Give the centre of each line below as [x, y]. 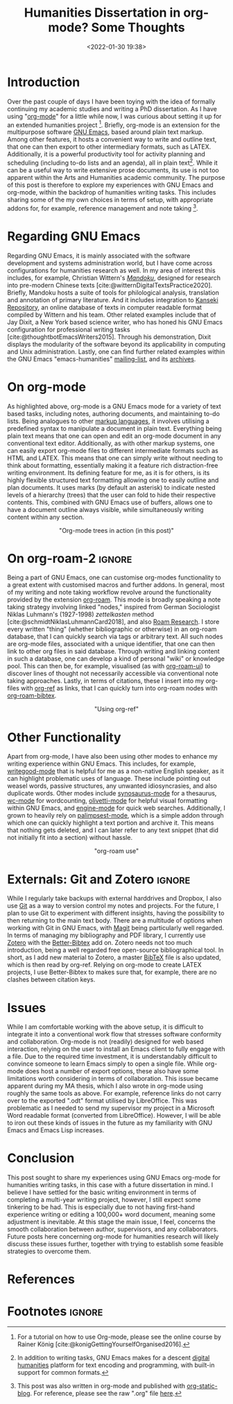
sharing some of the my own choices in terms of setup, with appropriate [110, 200]
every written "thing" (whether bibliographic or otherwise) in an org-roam [112, 629]
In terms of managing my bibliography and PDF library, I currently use [106, 935]
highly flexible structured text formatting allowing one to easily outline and [113, 480]
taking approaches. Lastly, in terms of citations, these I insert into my [106, 681]
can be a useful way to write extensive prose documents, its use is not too [113, 170]
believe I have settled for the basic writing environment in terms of [102, 1192]
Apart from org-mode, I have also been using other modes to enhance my [113, 757]
